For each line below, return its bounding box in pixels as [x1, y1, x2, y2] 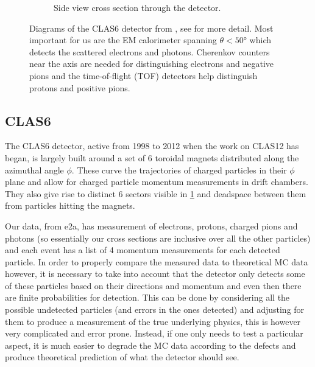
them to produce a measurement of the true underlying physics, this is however [5, 315, 301, 327]
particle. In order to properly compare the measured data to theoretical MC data [5, 255, 308, 268]
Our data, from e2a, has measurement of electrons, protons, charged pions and [5, 219, 298, 232]
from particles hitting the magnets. [5, 199, 135, 212]
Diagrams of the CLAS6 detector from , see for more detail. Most [29, 21, 274, 34]
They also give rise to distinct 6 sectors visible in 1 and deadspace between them [5, 187, 306, 200]
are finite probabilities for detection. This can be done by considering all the [5, 291, 290, 304]
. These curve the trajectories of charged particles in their [71, 163, 287, 176]
